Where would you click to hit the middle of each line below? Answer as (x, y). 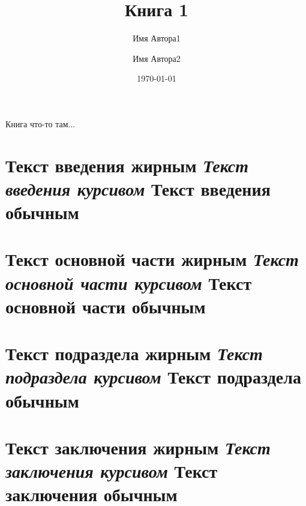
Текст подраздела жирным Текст (134, 354)
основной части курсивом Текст (129, 283)
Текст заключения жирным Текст (138, 447)
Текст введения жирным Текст (127, 165)
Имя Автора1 (157, 38)
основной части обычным (106, 306)
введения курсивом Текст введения (138, 188)
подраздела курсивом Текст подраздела (153, 377)
